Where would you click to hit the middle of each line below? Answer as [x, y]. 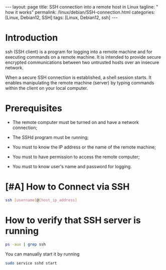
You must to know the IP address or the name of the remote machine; [84, 147]
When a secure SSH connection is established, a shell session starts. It [78, 77]
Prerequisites [34, 108]
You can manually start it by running [42, 254]
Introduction [32, 38]
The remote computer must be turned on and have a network [76, 122]
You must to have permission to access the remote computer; [76, 157]
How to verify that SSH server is [73, 220]
